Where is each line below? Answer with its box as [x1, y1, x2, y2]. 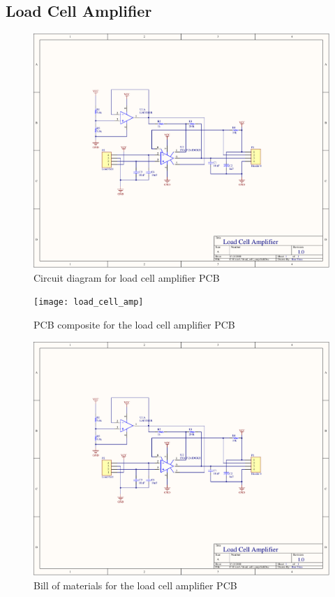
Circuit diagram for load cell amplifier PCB [33, 270, 220, 285]
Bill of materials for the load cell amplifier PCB [33, 577, 237, 592]
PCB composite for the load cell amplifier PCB [33, 317, 235, 331]
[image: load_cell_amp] [33, 297, 144, 308]
